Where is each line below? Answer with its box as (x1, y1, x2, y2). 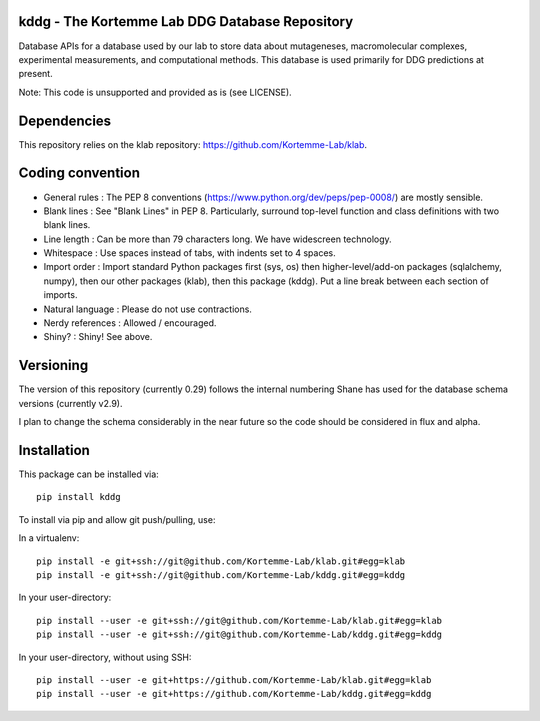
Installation (18, 441, 90, 459)
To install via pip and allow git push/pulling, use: (18, 513, 216, 525)
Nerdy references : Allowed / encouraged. (43, 317, 217, 329)
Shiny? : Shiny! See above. (43, 331, 153, 343)
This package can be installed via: (18, 468, 159, 480)
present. (18, 68, 54, 80)
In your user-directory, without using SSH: (18, 651, 192, 663)
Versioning (18, 357, 89, 374)
